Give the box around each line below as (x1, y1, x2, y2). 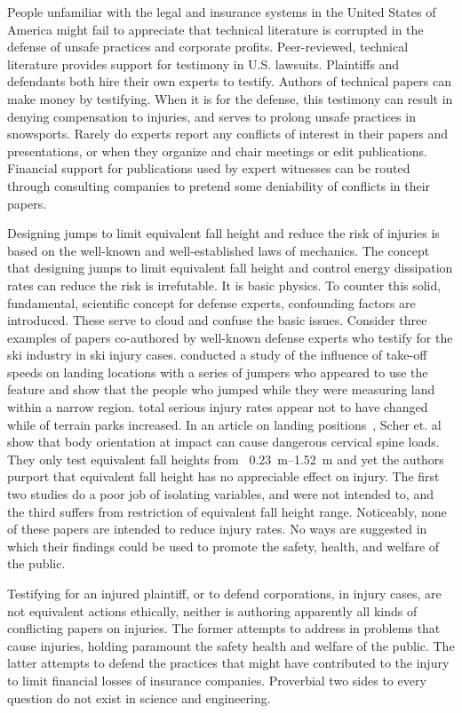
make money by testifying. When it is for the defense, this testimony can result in (7, 89, 453, 107)
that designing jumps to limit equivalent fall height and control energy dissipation (7, 258, 453, 277)
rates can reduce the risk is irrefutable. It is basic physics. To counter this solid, (7, 275, 442, 294)
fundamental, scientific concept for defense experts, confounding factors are (7, 293, 416, 312)
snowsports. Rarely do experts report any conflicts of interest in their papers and (7, 124, 449, 143)
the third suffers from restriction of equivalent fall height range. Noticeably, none (7, 502, 447, 520)
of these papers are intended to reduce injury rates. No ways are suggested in (7, 519, 427, 538)
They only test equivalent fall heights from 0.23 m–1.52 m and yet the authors (7, 449, 444, 468)
